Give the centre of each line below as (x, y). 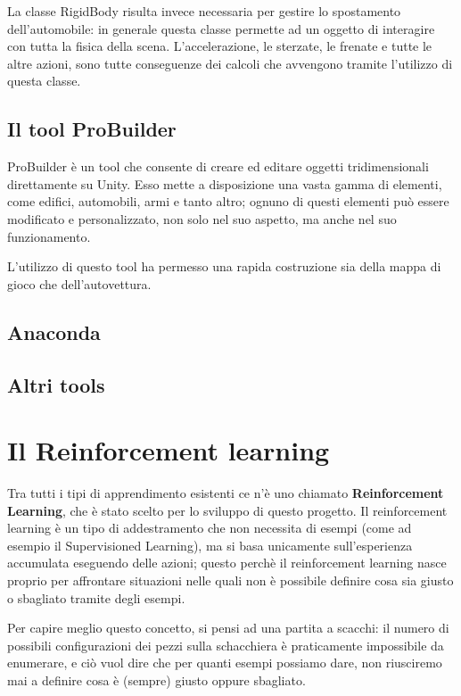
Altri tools (56, 384)
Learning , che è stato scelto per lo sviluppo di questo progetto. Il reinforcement (227, 510)
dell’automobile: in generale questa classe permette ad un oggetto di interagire (221, 28)
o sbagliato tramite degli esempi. (96, 597)
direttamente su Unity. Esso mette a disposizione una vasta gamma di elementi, (225, 183)
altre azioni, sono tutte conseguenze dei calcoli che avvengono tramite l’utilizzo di (230, 63)
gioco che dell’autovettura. (79, 283)
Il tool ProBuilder (92, 129)
